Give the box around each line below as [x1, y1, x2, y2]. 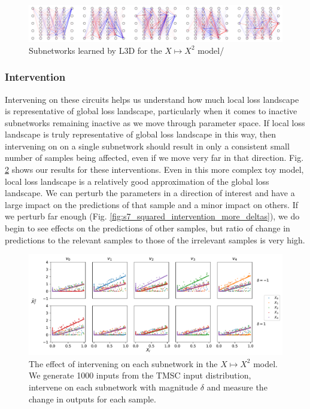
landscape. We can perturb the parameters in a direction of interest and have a [5, 187, 295, 199]
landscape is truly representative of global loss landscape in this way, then [5, 128, 276, 141]
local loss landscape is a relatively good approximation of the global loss [5, 175, 269, 187]
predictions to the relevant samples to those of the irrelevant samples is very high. [5, 233, 305, 246]
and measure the [206, 380, 268, 393]
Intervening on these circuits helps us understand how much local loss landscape [5, 93, 299, 105]
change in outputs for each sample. [29, 392, 156, 405]
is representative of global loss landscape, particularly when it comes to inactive [5, 105, 297, 117]
